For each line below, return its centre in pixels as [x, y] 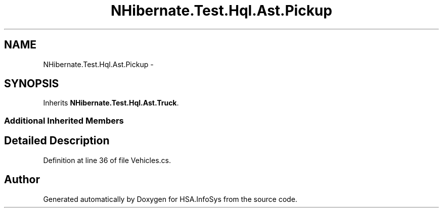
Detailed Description [57, 141]
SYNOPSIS [32, 84]
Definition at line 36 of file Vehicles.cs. [107, 160]
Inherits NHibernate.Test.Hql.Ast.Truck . [111, 103]
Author [22, 180]
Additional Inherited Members [64, 120]
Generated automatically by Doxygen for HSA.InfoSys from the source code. [170, 199]
